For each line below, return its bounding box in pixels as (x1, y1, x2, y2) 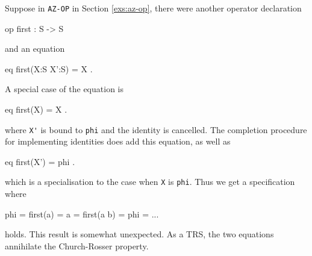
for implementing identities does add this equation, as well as (5, 135, 231, 148)
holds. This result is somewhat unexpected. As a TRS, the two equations (5, 228, 274, 240)
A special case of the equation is (5, 83, 123, 95)
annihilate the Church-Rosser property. (5, 239, 149, 252)
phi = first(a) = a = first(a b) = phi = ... (5, 207, 159, 220)
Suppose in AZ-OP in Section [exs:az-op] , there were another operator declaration (5, 2, 302, 14)
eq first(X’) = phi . (5, 155, 75, 167)
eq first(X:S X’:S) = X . (5, 62, 93, 75)
